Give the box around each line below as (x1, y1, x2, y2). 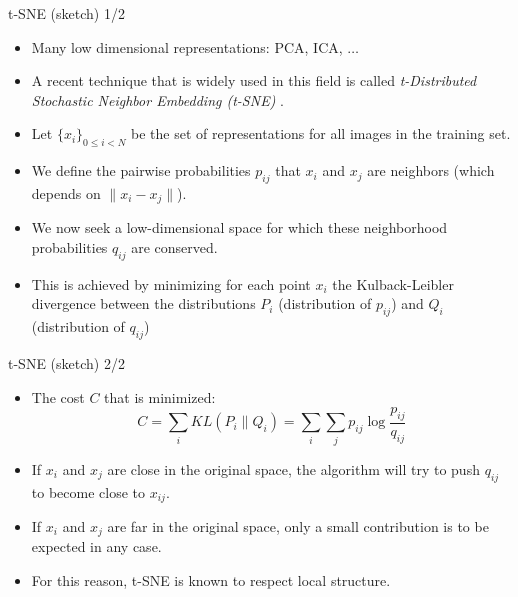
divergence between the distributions (31, 293, 256, 314)
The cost (31, 386, 85, 407)
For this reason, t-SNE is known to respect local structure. (31, 570, 391, 591)
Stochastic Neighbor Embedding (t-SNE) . (31, 89, 284, 110)
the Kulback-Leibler (332, 273, 454, 294)
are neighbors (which (367, 160, 495, 181)
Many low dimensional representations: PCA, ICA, (31, 36, 343, 57)
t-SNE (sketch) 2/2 (8, 353, 125, 373)
